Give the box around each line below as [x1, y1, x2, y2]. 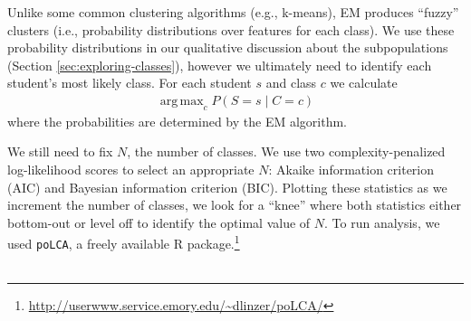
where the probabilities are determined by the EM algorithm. [7, 111, 347, 130]
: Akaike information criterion [268, 159, 435, 178]
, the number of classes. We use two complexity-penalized [127, 142, 446, 161]
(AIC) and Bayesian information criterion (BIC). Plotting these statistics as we [7, 177, 447, 196]
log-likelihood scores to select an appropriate [7, 159, 255, 178]
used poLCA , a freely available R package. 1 [7, 231, 240, 253]
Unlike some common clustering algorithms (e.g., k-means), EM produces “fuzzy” [7, 3, 459, 21]
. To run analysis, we [324, 212, 440, 231]
